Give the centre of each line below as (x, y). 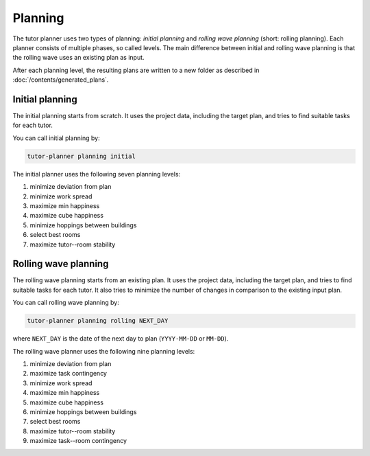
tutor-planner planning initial (82, 156)
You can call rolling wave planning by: (66, 303)
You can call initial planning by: (56, 138)
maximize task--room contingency (78, 441)
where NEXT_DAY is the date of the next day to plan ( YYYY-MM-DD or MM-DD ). (121, 339)
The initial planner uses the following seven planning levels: (97, 174)
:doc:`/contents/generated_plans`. (61, 80)
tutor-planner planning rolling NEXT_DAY (98, 321)
